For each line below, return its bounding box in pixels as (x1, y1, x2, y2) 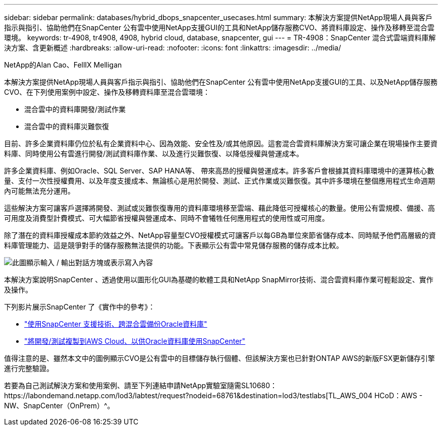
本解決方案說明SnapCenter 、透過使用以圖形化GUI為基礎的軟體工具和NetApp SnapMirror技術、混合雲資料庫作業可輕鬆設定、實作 (4, 275, 433, 284)
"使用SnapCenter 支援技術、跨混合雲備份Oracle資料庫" (24, 320, 207, 328)
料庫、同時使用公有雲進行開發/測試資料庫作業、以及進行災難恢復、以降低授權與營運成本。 (4, 149, 304, 158)
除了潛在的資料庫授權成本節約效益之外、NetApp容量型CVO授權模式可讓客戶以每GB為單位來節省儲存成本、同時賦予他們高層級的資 (4, 231, 436, 239)
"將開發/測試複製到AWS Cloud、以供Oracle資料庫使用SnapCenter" (24, 337, 246, 345)
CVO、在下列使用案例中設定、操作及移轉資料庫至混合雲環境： (4, 88, 210, 96)
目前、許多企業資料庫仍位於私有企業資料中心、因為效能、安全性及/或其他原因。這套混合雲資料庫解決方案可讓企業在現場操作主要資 (4, 139, 438, 148)
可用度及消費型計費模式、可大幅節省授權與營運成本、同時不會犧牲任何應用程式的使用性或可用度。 (4, 214, 329, 222)
